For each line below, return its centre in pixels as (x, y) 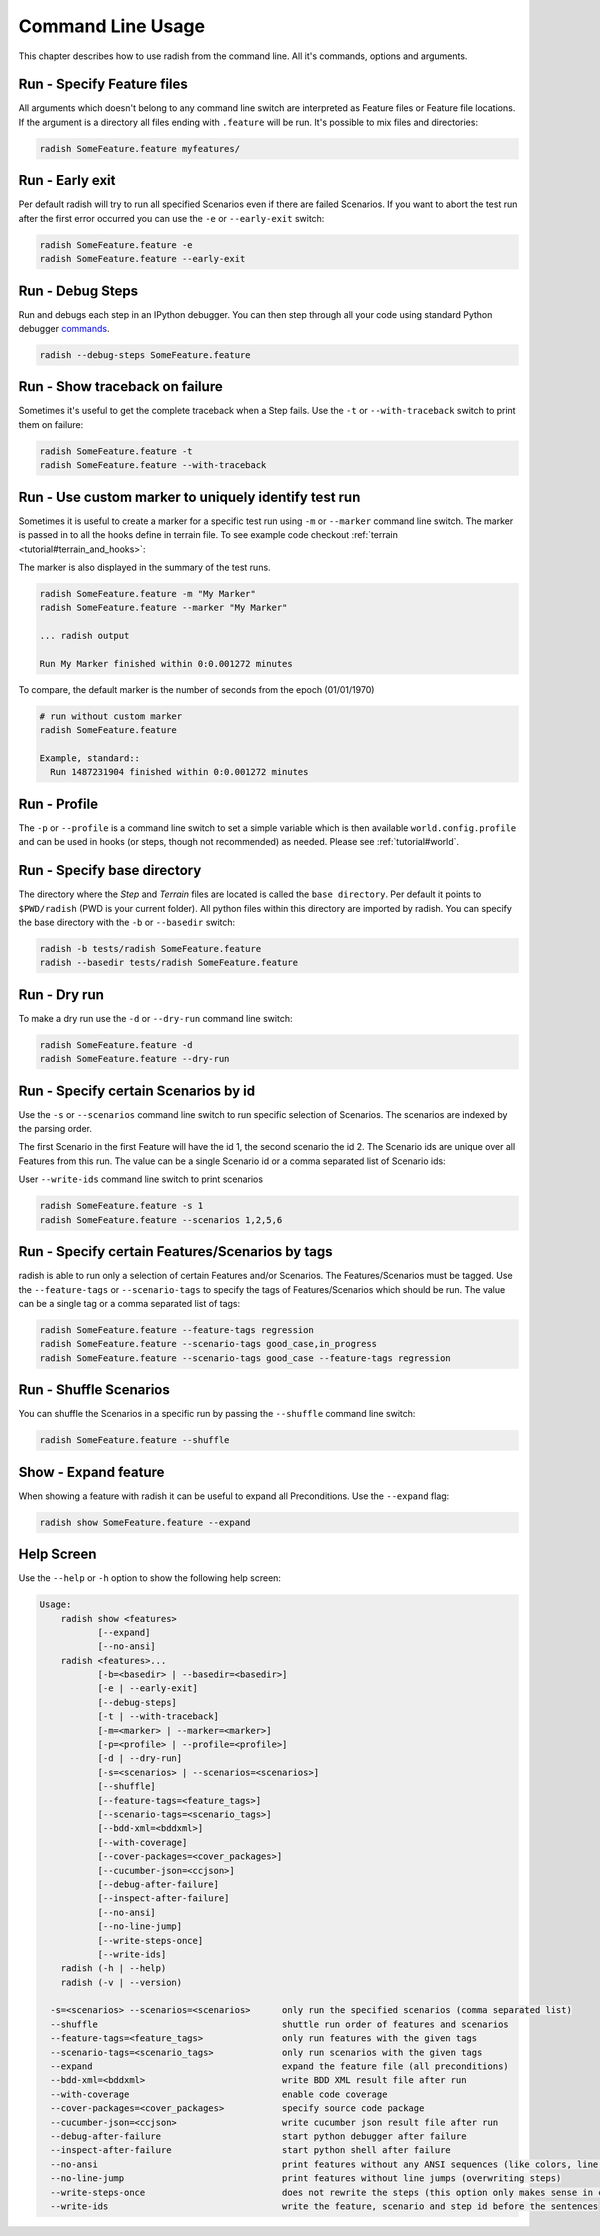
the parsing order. (55, 1129)
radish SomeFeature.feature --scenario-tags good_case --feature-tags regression (245, 1358)
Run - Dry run (61, 994)
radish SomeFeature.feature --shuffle (134, 1440)
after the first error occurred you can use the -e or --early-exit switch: (171, 218)
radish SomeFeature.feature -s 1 (121, 1206)
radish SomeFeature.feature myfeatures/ (139, 148)
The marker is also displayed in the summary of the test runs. (144, 567)
